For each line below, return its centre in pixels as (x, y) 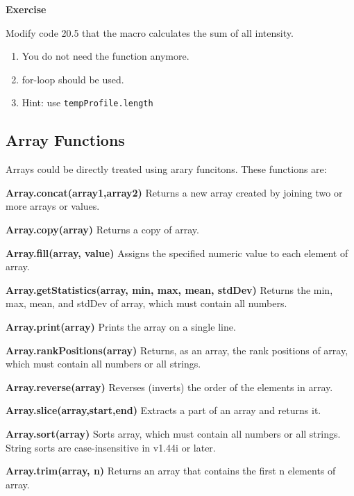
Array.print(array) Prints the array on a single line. (121, 326)
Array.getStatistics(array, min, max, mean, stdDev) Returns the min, (169, 289)
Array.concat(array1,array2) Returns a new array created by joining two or (174, 192)
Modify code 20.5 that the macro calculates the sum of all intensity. (150, 32)
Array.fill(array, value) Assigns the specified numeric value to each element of (177, 253)
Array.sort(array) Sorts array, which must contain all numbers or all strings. (173, 433)
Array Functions (65, 140)
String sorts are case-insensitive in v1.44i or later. (111, 447)
